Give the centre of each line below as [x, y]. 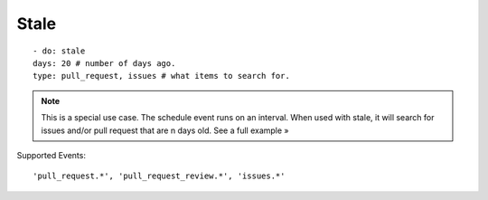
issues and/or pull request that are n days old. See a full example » [165, 130]
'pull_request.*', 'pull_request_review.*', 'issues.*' [159, 176]
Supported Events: [51, 155]
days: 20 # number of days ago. [104, 63]
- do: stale [59, 51]
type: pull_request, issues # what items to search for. [162, 76]
